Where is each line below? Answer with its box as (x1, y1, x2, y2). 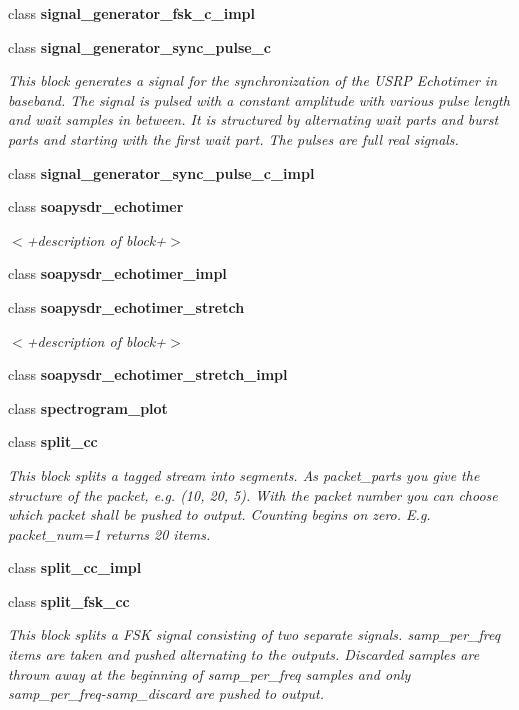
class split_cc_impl (8, 557, 142, 578)
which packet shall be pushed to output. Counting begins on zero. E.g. (8, 504, 431, 525)
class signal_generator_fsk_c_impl (8, 3, 255, 23)
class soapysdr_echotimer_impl (8, 263, 227, 284)
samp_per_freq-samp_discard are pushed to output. (8, 683, 325, 704)
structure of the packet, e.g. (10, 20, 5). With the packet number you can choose (8, 484, 498, 505)
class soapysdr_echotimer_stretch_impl (8, 364, 288, 385)
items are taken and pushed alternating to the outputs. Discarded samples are (8, 644, 480, 665)
